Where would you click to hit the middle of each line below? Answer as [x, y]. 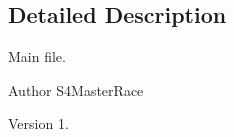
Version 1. [38, 123]
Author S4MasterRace [76, 89]
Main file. [37, 56]
